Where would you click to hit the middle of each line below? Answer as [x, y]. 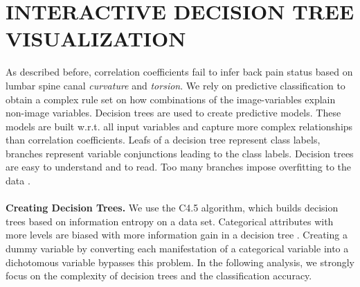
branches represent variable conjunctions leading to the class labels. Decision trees [180, 153]
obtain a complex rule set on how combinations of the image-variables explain [171, 99]
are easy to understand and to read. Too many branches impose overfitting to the [179, 167]
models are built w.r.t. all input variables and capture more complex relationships [179, 126]
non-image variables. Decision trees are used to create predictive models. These [173, 113]
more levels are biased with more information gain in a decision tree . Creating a [177, 235]
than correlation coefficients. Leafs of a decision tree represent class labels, [163, 140]
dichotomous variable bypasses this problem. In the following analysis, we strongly [180, 262]
